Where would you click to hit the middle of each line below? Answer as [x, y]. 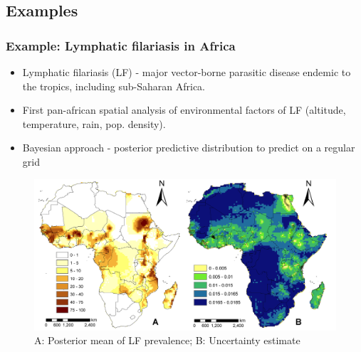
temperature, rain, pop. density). [94, 123]
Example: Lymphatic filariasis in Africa [121, 45]
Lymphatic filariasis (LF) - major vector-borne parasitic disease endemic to [187, 72]
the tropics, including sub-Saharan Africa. [114, 86]
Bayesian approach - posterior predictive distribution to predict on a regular [189, 148]
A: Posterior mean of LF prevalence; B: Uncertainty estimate [167, 340]
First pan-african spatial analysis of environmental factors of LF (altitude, [184, 110]
